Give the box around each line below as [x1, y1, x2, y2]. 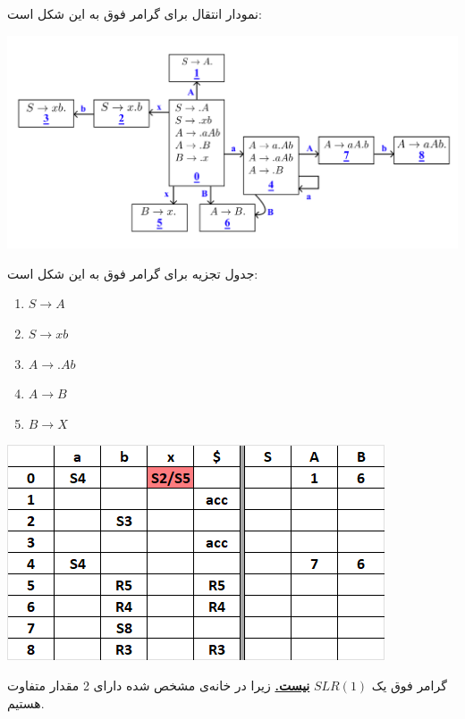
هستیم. [7, 693, 45, 712]
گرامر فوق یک [371, 676, 447, 695]
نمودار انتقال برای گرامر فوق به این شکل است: [7, 4, 262, 22]
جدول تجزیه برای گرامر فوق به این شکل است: [7, 263, 258, 282]
